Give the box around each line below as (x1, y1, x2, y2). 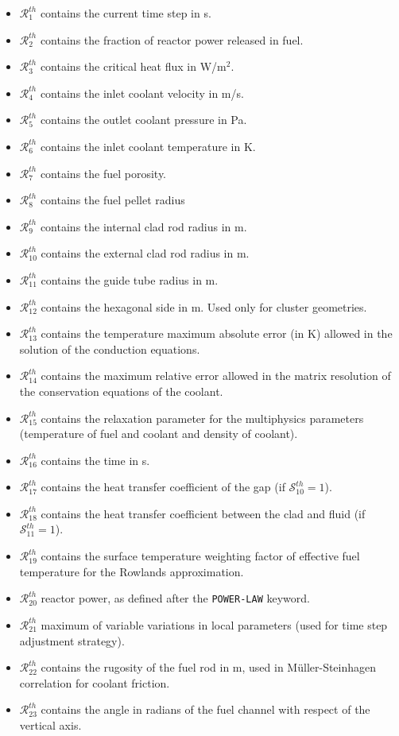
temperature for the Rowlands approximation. (19, 563, 244, 579)
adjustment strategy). (19, 632, 125, 649)
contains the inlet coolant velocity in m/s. (40, 84, 244, 101)
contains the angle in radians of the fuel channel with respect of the (41, 701, 370, 718)
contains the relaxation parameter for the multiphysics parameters (41, 409, 364, 426)
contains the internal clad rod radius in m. (40, 218, 247, 234)
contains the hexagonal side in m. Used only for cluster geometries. (41, 298, 367, 315)
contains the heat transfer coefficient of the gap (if (41, 478, 285, 495)
